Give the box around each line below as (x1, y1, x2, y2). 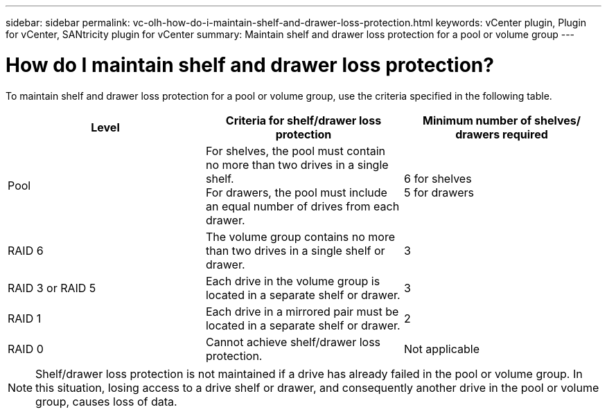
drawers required (455, 127, 548, 141)
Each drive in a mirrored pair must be (205, 304, 399, 318)
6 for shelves (403, 171, 472, 186)
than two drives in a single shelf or (205, 243, 385, 258)
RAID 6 (8, 243, 44, 258)
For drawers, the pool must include (205, 185, 387, 199)
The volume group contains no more (205, 229, 395, 244)
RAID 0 (8, 341, 44, 356)
